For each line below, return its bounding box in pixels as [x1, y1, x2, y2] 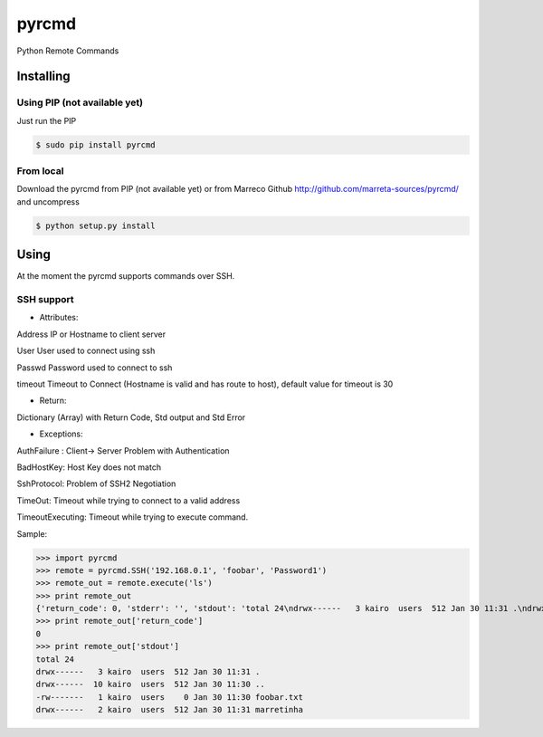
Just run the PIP [16, 115, 77, 126]
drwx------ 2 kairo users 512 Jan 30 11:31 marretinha [35, 704, 303, 715]
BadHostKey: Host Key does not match [16, 462, 162, 473]
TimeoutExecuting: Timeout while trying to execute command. [16, 512, 249, 522]
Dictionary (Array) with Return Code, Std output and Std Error [16, 412, 246, 423]
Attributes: [39, 312, 79, 323]
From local [16, 165, 64, 177]
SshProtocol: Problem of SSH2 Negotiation [16, 478, 176, 489]
